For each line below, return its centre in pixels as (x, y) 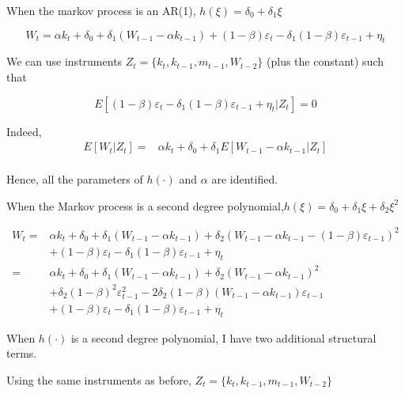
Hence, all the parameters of (75, 179)
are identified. (245, 179)
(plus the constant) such (326, 61)
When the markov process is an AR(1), (101, 10)
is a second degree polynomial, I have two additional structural (223, 337)
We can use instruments (64, 61)
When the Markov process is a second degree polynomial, (145, 205)
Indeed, (24, 131)
